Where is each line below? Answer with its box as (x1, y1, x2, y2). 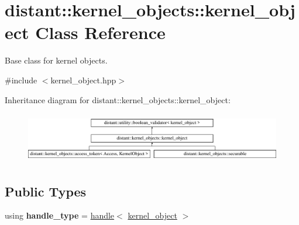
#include (5, 73, 37, 86)
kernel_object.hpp (50, 73, 116, 86)
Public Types (5, 182, 87, 200)
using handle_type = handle (5, 209, 115, 222)
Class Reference (35, 20, 166, 44)
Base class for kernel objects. (5, 54, 108, 66)
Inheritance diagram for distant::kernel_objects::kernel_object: (5, 93, 231, 106)
